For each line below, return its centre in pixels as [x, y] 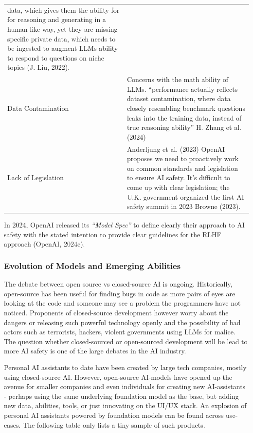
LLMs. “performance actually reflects [182, 89]
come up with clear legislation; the [178, 187]
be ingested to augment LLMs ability [63, 48]
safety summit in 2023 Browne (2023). [184, 206]
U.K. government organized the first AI [185, 196]
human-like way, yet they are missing [63, 29]
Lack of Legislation [36, 177]
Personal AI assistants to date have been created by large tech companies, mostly [125, 367]
